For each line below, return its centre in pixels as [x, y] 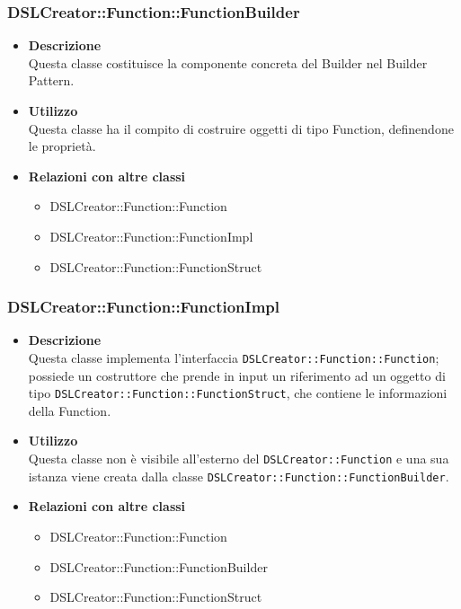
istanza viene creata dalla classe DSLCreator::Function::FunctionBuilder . [239, 476]
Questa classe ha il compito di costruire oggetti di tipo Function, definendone [241, 128]
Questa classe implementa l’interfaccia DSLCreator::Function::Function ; [234, 357]
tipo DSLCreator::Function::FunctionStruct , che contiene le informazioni [238, 393]
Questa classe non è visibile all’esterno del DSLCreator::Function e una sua [239, 459]
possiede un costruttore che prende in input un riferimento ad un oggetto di [237, 375]
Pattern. [51, 80]
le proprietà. [62, 146]
